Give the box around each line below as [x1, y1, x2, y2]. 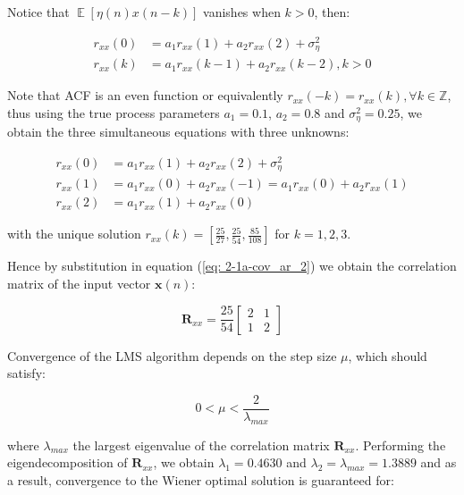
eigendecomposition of [7, 453, 128, 472]
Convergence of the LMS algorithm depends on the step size [7, 346, 337, 365]
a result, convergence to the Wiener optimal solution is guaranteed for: [7, 470, 394, 489]
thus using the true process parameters [7, 103, 220, 122]
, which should [348, 346, 427, 365]
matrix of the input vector [7, 274, 151, 293]
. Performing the [355, 435, 446, 454]
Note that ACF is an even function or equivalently [7, 86, 283, 105]
